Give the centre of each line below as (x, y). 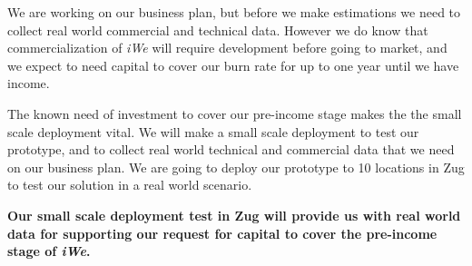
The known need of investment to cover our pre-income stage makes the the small (235, 113)
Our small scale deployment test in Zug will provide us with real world (234, 215)
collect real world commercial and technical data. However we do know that (218, 30)
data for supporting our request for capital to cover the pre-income (222, 233)
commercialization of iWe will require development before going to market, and (227, 48)
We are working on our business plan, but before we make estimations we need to (234, 12)
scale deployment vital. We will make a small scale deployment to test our (213, 131)
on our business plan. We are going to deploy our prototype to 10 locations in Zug (236, 167)
